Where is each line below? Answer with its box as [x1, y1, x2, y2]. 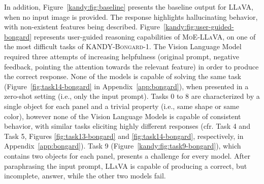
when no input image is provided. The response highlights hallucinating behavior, [4, 11, 258, 22]
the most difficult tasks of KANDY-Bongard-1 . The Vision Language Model [4, 41, 242, 52]
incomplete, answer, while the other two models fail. [4, 170, 166, 181]
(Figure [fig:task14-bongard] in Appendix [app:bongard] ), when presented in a [4, 81, 249, 91]
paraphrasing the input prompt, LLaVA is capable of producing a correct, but [4, 160, 247, 171]
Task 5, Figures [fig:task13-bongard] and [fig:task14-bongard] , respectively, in [4, 130, 244, 141]
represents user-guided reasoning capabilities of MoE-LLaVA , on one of [34, 31, 256, 42]
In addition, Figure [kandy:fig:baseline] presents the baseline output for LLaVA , [4, 2, 253, 12]
